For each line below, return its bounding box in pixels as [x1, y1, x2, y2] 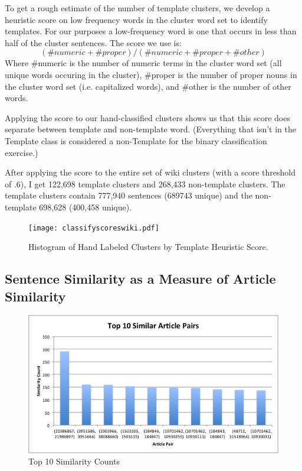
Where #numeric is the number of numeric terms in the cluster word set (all [5, 57, 282, 69]
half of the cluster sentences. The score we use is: [5, 36, 182, 48]
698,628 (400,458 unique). [39, 200, 132, 213]
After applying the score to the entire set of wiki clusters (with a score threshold [5, 166, 296, 178]
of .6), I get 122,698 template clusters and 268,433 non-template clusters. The [5, 177, 285, 190]
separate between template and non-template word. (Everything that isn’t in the [5, 123, 296, 135]
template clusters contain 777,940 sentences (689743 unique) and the [5, 189, 252, 202]
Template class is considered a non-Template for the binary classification [5, 134, 267, 147]
